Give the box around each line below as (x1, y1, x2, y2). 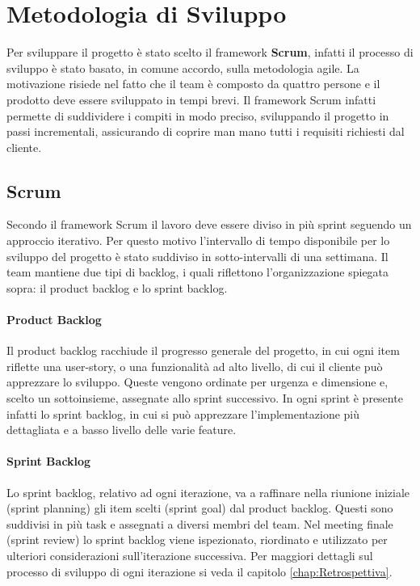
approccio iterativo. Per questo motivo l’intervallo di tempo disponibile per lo (6, 232, 390, 249)
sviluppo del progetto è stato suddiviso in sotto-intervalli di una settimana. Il (6, 247, 388, 264)
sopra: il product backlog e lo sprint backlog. (6, 279, 228, 296)
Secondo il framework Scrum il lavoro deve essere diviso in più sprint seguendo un (6, 216, 412, 233)
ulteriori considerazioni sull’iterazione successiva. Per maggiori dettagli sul (6, 546, 373, 563)
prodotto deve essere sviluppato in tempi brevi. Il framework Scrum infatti (6, 91, 376, 108)
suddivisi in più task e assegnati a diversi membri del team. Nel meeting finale (6, 515, 393, 532)
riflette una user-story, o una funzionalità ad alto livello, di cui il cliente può (6, 357, 383, 374)
